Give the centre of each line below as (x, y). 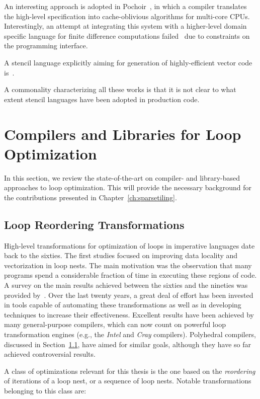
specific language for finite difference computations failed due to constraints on (127, 35)
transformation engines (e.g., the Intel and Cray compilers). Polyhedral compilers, (130, 334)
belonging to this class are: (45, 390)
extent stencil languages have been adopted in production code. (102, 99)
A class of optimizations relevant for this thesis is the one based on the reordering (130, 371)
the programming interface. (46, 46)
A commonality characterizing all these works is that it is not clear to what (120, 89)
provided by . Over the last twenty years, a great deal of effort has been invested (129, 295)
